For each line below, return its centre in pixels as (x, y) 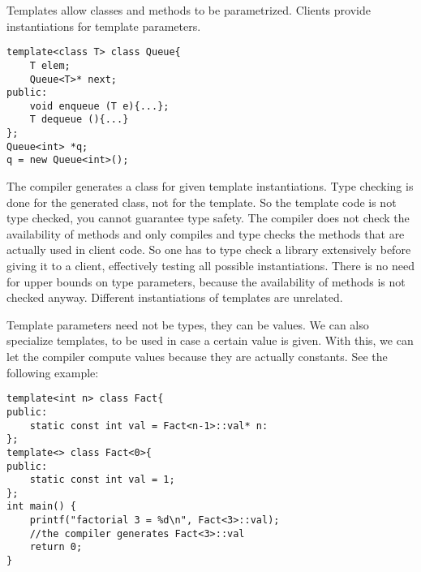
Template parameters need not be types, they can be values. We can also (188, 324)
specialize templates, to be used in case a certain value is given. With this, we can (210, 340)
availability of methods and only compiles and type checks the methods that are (206, 233)
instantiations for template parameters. (104, 26)
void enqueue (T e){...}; (99, 106)
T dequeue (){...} (79, 120)
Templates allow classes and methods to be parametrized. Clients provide (189, 10)
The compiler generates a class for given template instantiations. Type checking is (210, 186)
